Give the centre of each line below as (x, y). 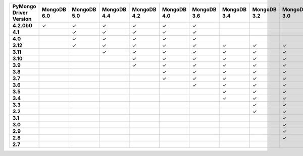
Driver (20, 13)
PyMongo (24, 6)
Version (22, 19)
